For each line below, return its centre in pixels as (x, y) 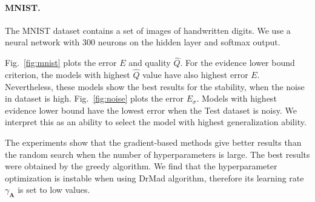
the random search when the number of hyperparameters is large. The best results (157, 154)
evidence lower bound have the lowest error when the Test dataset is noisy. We (151, 110)
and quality (150, 63)
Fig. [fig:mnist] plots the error (61, 63)
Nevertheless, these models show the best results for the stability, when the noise (155, 86)
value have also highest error (195, 75)
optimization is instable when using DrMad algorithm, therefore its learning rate (154, 178)
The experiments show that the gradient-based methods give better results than (153, 142)
